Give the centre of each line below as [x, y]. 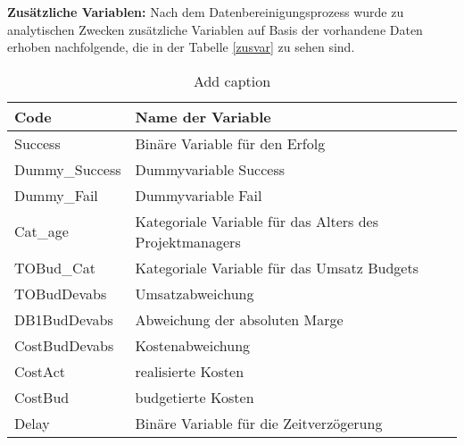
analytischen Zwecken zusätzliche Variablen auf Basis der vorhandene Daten [215, 29]
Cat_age [41, 231]
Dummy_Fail [56, 195]
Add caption [232, 80]
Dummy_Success [68, 169]
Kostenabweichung [193, 345]
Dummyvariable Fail [199, 195]
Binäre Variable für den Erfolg [230, 143]
